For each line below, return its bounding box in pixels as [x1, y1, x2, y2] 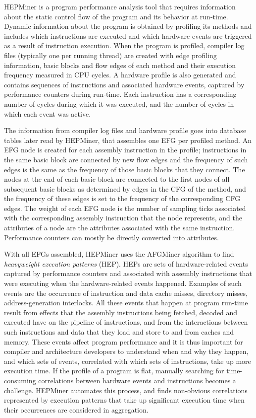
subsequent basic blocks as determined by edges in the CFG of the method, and [4, 183, 246, 194]
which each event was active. [4, 108, 91, 119]
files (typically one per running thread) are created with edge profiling [4, 50, 217, 60]
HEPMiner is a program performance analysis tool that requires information [4, 1, 236, 11]
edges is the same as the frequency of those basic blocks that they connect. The [4, 164, 245, 174]
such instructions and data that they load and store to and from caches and [4, 327, 234, 337]
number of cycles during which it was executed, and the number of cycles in [4, 98, 234, 109]
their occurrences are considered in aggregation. [4, 404, 149, 415]
